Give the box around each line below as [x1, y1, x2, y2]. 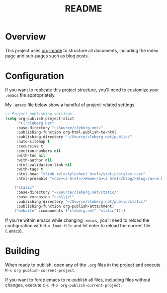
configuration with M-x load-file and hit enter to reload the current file [5, 223, 151, 229]
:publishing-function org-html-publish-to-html [16, 130, 117, 135]
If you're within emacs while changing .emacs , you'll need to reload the [5, 217, 150, 223]
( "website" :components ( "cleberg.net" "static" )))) [14, 208, 126, 213]
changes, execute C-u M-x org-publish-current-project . [5, 282, 122, 288]
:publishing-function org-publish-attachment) [16, 204, 114, 209]
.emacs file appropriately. [5, 92, 56, 98]
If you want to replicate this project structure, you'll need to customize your [5, 87, 159, 93]
